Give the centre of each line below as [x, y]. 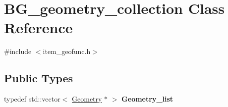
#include [18, 51]
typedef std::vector [32, 99]
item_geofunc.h [67, 51]
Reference [38, 27]
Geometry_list [147, 99]
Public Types [39, 78]
